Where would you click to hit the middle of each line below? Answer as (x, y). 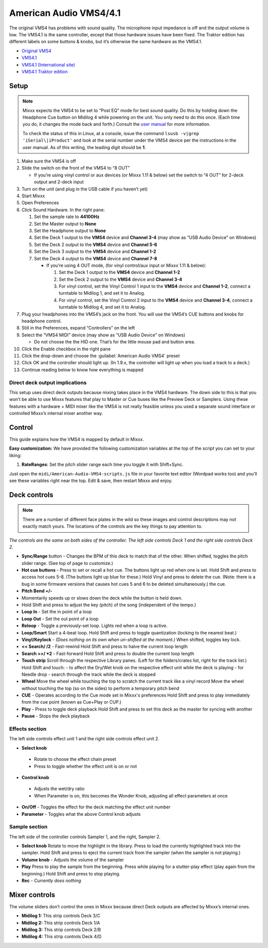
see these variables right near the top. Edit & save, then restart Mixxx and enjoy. (91, 480)
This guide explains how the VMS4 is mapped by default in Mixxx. (76, 439)
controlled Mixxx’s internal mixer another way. (56, 413)
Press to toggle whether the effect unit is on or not (86, 766)
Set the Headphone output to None (70, 231)
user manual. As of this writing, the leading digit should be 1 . (84, 147)
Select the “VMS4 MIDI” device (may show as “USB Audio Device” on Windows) (103, 335)
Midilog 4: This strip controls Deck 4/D (62, 937)
